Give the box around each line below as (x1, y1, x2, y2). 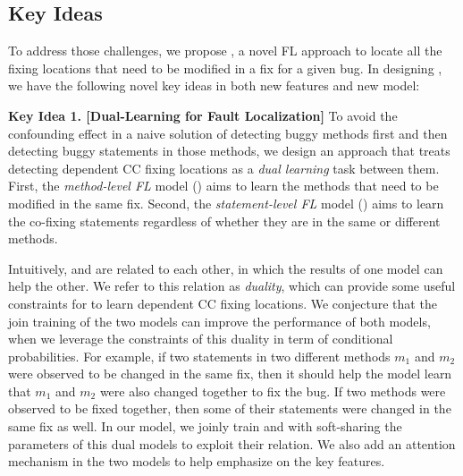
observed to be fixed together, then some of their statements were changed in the (8, 399, 451, 418)
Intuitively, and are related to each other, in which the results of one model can (8, 259, 443, 277)
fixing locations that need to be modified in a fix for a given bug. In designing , (8, 58, 442, 77)
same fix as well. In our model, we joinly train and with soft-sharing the (8, 417, 402, 436)
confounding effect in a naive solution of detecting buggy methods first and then (8, 123, 448, 142)
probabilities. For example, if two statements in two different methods (8, 346, 391, 365)
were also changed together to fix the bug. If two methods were (99, 381, 446, 400)
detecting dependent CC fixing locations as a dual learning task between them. (8, 158, 440, 177)
